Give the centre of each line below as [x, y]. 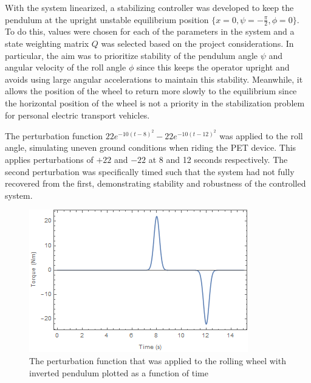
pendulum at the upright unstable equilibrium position [107, 19]
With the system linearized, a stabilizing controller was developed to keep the [149, 7]
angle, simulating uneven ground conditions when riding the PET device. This [151, 147]
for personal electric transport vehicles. [77, 115]
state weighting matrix [47, 43]
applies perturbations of [49, 159]
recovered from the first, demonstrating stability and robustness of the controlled [155, 183]
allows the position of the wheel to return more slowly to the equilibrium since [151, 91]
